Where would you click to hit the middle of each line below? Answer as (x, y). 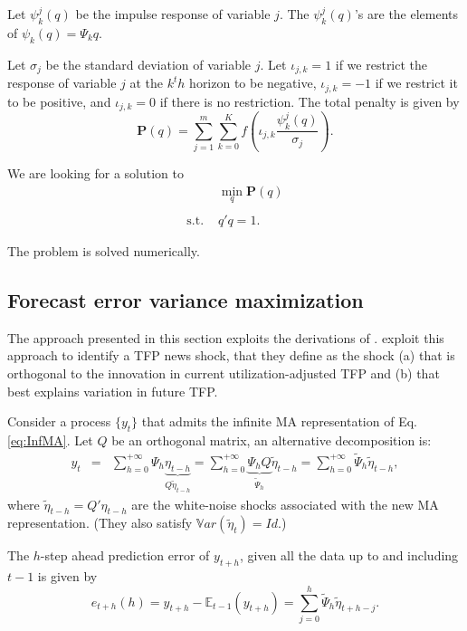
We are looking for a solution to (96, 173)
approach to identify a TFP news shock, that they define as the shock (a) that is (231, 355)
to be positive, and (59, 101)
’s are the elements (406, 14)
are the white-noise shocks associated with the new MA (285, 504)
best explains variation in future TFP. (113, 391)
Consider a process (59, 421)
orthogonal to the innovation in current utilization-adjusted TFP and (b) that (224, 373)
